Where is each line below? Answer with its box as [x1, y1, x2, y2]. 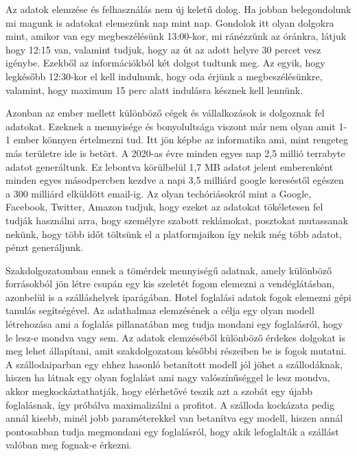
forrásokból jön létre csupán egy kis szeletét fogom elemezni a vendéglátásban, [5, 276, 335, 291]
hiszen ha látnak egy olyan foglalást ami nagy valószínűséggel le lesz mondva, [5, 370, 330, 385]
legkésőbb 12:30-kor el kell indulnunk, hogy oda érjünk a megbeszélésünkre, [5, 69, 323, 83]
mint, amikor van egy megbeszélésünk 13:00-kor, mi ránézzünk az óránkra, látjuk [5, 29, 347, 43]
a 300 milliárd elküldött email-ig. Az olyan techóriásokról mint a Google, [5, 186, 312, 200]
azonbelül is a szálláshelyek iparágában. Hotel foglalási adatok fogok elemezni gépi [5, 289, 352, 304]
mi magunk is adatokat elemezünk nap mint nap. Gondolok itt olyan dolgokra [5, 15, 334, 29]
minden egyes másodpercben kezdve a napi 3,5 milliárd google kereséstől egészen [5, 173, 344, 187]
